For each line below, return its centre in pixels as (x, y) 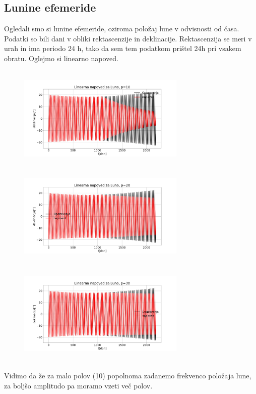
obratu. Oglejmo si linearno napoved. (61, 58)
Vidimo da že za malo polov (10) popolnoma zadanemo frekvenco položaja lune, (128, 376)
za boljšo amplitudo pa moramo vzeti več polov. (78, 385)
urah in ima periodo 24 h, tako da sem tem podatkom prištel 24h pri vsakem (123, 48)
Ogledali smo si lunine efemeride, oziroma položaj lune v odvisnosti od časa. (122, 29)
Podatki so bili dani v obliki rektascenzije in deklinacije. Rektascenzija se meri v (128, 38)
